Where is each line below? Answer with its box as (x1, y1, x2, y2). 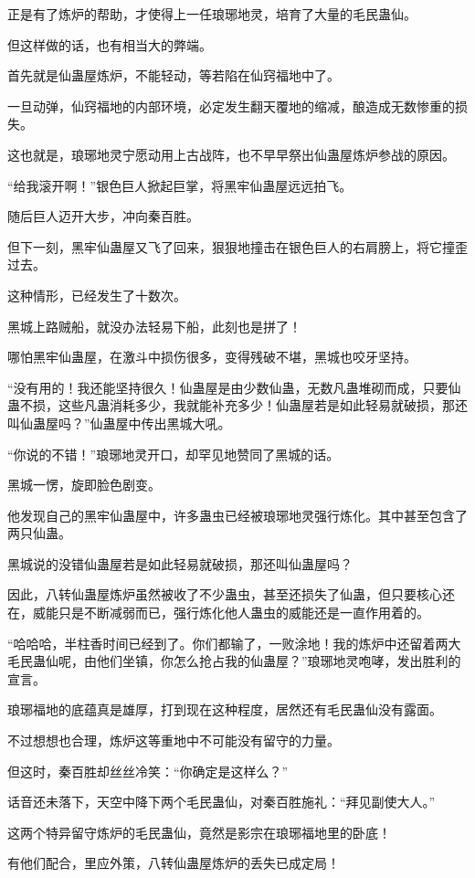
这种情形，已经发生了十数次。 (7, 285, 186, 304)
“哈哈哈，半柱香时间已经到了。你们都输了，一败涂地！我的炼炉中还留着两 (7, 633, 449, 652)
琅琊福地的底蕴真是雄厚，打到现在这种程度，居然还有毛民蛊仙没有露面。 (7, 700, 442, 719)
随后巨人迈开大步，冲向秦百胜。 (7, 206, 199, 226)
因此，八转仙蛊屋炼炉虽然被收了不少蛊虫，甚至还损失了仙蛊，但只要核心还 (7, 585, 455, 604)
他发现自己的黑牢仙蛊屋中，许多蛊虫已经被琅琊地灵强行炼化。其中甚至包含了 (7, 505, 468, 524)
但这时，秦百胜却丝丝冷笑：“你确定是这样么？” (7, 761, 289, 780)
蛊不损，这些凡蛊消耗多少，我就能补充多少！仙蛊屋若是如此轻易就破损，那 (7, 396, 455, 415)
